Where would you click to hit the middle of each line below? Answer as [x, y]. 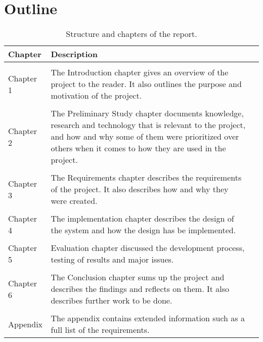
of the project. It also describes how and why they [140, 189]
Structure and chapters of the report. [131, 34]
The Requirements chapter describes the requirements [146, 178]
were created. [74, 201]
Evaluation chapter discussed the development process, [148, 248]
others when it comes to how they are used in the [138, 148]
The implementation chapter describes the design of [142, 219]
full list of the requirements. [100, 330]
